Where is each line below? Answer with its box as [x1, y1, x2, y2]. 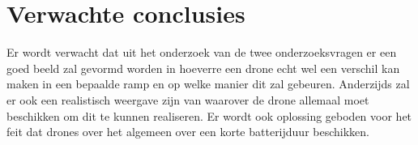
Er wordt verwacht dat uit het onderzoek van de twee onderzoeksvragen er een [6, 44, 397, 61]
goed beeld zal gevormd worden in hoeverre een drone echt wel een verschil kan [6, 59, 400, 76]
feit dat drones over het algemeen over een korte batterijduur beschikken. [6, 123, 369, 140]
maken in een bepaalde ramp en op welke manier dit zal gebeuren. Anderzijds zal [6, 75, 410, 92]
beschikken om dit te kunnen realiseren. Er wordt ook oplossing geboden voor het [6, 107, 412, 124]
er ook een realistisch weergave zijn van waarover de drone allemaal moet [6, 91, 369, 108]
